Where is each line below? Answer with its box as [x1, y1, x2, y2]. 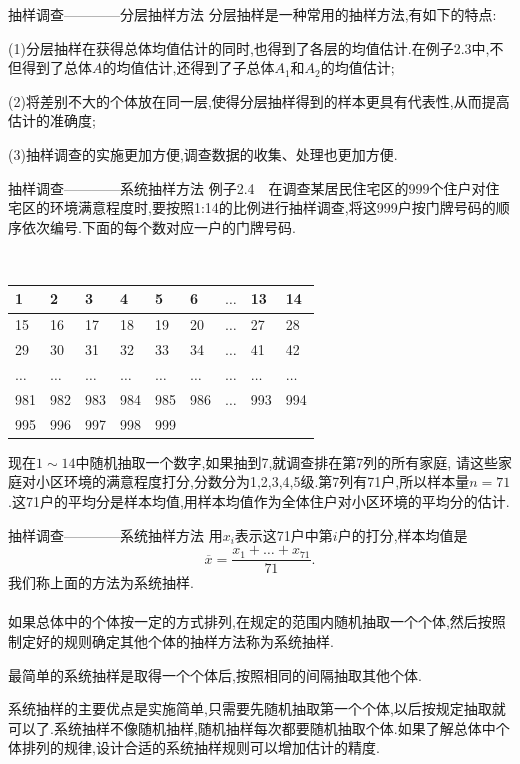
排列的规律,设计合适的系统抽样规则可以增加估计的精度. [21, 737, 380, 758]
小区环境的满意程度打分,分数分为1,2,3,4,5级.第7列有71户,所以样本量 [35, 471, 470, 492]
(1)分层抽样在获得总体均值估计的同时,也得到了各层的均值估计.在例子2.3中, [8, 37, 490, 58]
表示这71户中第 [234, 524, 333, 545]
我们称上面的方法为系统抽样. [8, 572, 194, 593]
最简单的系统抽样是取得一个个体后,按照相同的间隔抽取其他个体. [8, 664, 422, 685]
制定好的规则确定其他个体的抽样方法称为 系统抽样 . [8, 630, 334, 651]
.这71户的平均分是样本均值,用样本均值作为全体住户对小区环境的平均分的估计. [8, 490, 510, 511]
